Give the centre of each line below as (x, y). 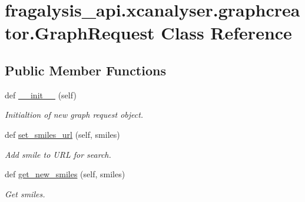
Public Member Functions (85, 70)
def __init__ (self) (41, 95)
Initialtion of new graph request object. (74, 115)
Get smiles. (25, 193)
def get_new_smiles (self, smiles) (65, 174)
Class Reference (226, 33)
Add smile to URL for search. (58, 154)
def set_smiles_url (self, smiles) (62, 134)
